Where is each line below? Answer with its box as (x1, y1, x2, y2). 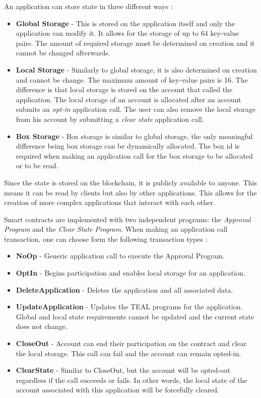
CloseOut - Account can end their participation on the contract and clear (16, 338, 247, 349)
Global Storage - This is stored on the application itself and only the (16, 18, 235, 28)
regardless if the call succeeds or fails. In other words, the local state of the (16, 374, 247, 385)
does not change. (16, 321, 68, 331)
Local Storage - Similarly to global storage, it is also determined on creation (16, 64, 257, 75)
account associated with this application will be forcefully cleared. (16, 384, 220, 395)
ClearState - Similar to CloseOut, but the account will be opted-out (16, 365, 231, 375)
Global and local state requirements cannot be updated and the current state (16, 311, 254, 321)
